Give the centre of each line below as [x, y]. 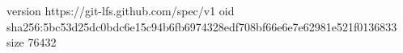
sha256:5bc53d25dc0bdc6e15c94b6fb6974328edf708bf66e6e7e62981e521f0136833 [202, 26]
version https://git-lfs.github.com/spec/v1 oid [121, 10]
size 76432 [32, 42]
